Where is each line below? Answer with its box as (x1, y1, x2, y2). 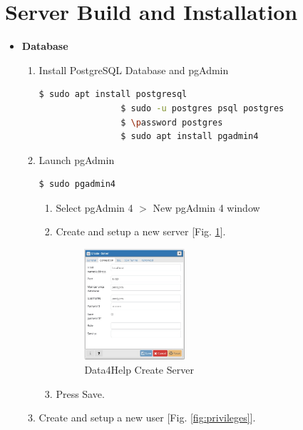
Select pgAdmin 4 (56, 200, 133, 215)
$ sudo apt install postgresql (38, 89, 188, 100)
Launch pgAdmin (38, 152, 115, 167)
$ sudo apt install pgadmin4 (120, 131, 259, 142)
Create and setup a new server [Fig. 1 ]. (56, 224, 226, 239)
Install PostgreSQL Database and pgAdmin (38, 62, 229, 77)
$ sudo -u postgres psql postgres (120, 103, 284, 113)
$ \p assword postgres (120, 117, 223, 128)
